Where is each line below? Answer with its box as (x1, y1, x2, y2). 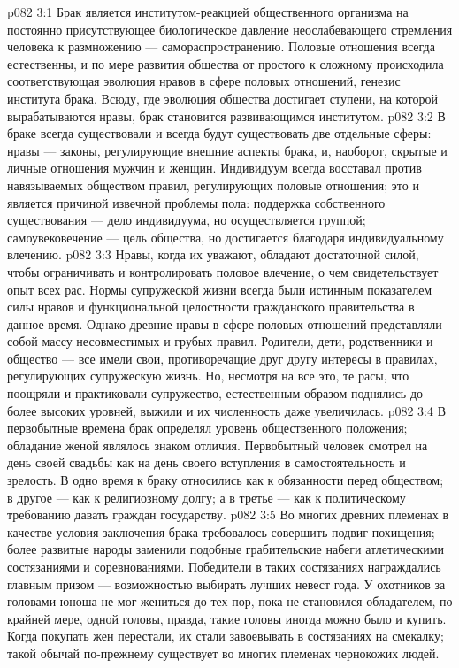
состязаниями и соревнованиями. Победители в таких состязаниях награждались (7, 557, 441, 575)
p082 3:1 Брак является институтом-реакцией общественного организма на (7, 3, 409, 20)
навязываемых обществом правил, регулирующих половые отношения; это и (7, 175, 419, 194)
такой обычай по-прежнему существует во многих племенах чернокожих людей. (7, 643, 440, 662)
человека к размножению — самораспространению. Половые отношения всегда (7, 37, 435, 56)
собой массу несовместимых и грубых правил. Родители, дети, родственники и (7, 332, 433, 350)
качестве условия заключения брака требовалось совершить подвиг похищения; (7, 522, 435, 541)
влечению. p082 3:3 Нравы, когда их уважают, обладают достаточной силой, (7, 245, 419, 264)
